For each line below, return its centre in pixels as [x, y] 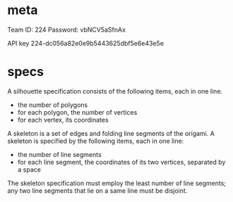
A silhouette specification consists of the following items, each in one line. [115, 91]
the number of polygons [53, 105]
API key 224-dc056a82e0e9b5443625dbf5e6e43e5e [86, 43]
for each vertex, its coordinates [63, 120]
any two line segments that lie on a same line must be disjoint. [97, 190]
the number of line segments [59, 154]
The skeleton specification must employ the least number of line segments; [117, 183]
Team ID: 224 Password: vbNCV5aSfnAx [66, 30]
